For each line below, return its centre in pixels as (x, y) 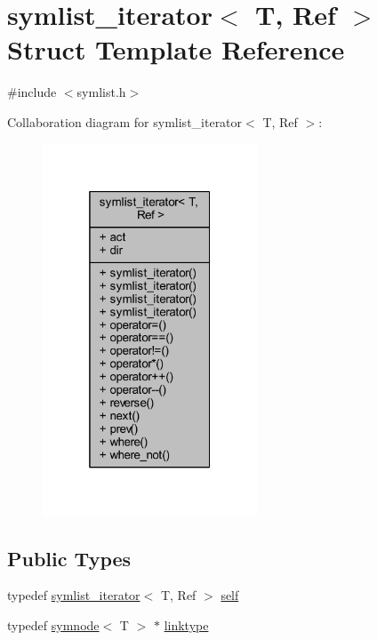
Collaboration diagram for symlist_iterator (125, 121)
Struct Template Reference (176, 49)
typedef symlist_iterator (74, 595)
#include (32, 92)
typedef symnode (53, 625)
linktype (186, 625)
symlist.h (101, 92)
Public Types (69, 558)
